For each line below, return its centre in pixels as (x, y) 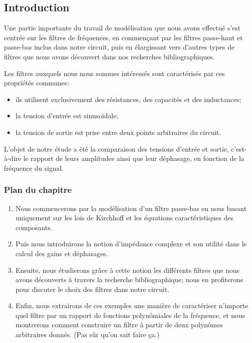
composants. (34, 227)
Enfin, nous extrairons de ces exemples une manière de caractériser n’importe (132, 305)
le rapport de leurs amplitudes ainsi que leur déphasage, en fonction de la (134, 158)
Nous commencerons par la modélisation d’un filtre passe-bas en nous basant (131, 208)
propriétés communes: (37, 83)
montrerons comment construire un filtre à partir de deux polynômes (119, 325)
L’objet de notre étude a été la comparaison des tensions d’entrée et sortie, (116, 148)
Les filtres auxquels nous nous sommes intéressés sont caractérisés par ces (114, 73)
